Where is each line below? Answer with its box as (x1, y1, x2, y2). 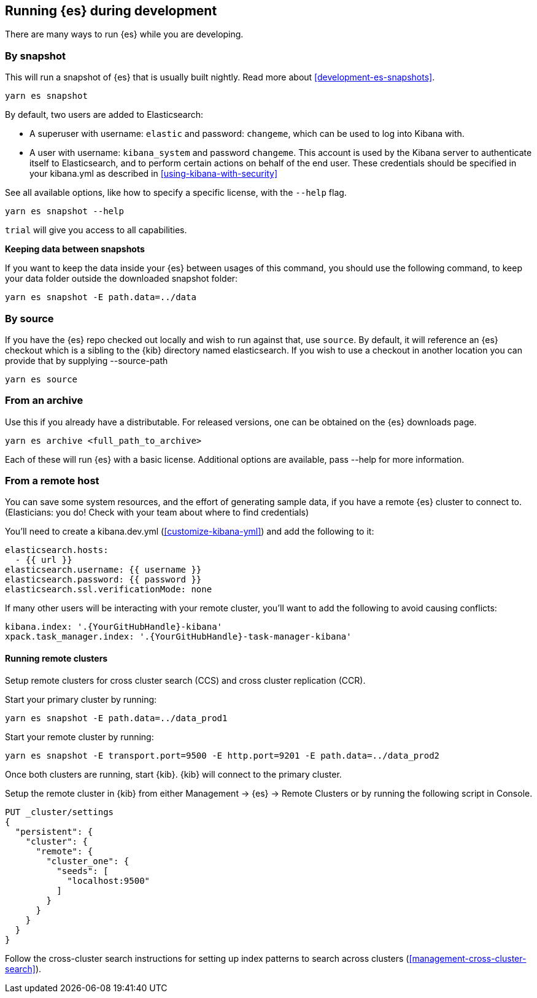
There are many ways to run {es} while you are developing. (5, 29, 244, 40)
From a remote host (5, 474, 99, 487)
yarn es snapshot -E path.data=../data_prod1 (5, 713, 228, 723)
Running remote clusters (5, 653, 108, 664)
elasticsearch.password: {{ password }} (5, 574, 202, 585)
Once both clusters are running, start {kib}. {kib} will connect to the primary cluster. (5, 768, 342, 779)
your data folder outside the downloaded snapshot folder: (5, 273, 238, 284)
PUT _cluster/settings (5, 807, 114, 817)
